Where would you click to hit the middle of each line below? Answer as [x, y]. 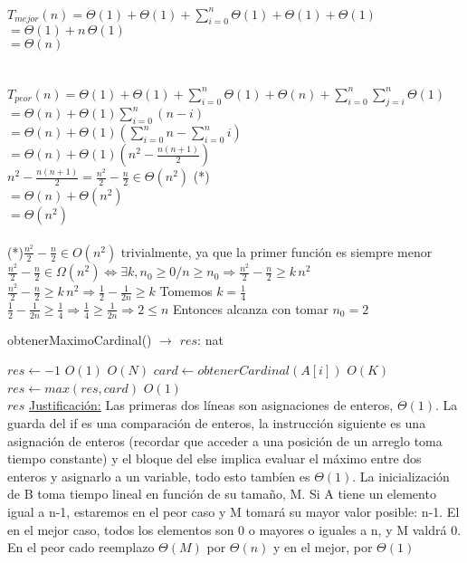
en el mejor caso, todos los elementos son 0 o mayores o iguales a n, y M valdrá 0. [234, 529]
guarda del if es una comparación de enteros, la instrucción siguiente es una [217, 423]
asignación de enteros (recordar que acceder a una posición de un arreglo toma [225, 440]
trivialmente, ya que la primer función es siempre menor [276, 251]
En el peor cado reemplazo [81, 547]
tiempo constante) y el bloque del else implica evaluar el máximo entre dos [214, 458]
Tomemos [186, 291]
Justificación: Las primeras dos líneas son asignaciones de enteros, [211, 405]
